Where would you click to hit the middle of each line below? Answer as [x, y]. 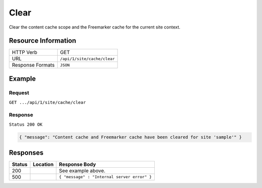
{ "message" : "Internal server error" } [106, 177]
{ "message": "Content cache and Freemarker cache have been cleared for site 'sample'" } [131, 137]
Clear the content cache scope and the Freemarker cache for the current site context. [95, 27]
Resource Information [42, 41]
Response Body [78, 164]
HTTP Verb [25, 52]
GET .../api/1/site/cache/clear [47, 102]
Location [43, 164]
